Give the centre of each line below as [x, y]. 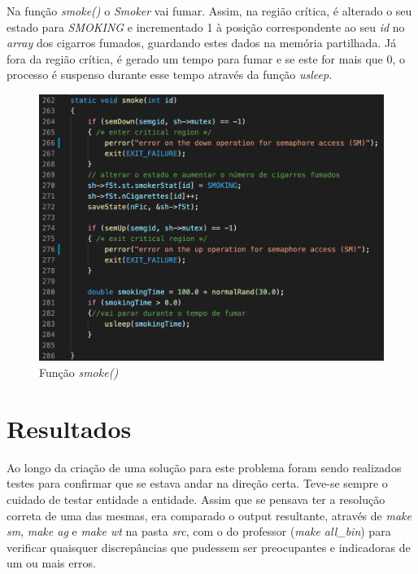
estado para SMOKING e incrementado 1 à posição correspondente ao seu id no [206, 26]
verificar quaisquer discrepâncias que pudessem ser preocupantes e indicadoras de [209, 547]
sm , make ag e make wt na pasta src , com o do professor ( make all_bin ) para [199, 531]
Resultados [69, 428]
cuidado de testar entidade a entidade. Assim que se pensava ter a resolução [196, 499]
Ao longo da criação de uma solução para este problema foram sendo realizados [204, 467]
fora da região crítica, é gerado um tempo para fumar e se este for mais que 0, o [206, 58]
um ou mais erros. [51, 563]
